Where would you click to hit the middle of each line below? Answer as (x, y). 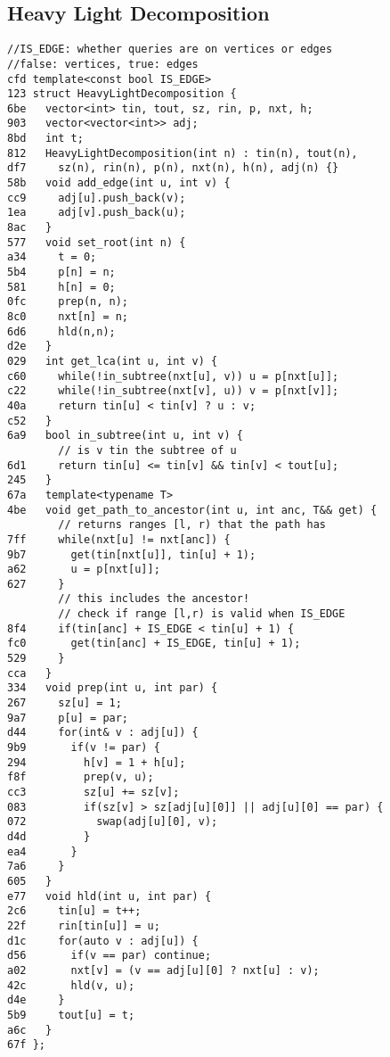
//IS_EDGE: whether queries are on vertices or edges (170, 50)
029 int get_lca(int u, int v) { (113, 361)
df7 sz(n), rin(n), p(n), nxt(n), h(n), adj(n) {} (173, 168)
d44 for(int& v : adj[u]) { (103, 733)
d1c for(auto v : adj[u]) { (103, 941)
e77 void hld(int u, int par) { (110, 896)
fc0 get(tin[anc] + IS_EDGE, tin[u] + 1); (154, 644)
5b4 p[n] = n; (61, 273)
